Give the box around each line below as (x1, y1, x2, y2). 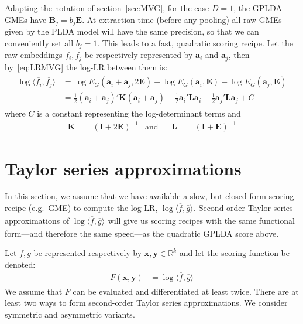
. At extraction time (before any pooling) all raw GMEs (82, 13, 282, 25)
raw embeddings (5, 49, 63, 61)
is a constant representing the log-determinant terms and (37, 107, 241, 120)
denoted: (5, 258, 36, 270)
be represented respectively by (33, 247, 142, 259)
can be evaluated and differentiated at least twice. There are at (73, 285, 299, 297)
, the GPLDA (233, 2, 282, 13)
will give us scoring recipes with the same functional (108, 214, 295, 226)
